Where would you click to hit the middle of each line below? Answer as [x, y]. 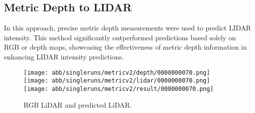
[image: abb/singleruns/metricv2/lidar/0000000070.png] [117, 81]
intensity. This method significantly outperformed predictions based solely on [120, 37]
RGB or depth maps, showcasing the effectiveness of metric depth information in [126, 47]
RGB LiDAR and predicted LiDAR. [78, 104]
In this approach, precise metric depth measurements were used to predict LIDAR [127, 28]
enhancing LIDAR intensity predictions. [64, 56]
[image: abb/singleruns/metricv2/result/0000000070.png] [119, 89]
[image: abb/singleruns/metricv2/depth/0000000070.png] [117, 72]
